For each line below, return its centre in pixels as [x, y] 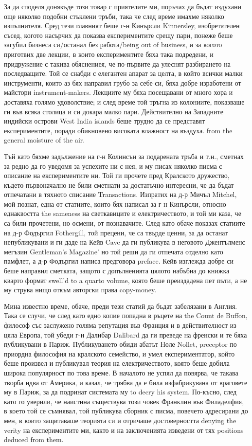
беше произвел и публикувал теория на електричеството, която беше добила [117, 363]
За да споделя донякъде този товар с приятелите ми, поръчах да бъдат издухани [123, 6]
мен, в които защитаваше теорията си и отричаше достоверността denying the [120, 420]
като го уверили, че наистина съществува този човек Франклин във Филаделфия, [124, 401]
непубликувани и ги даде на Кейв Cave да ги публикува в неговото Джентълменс [125, 242]
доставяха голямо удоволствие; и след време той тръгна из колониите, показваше [124, 101]
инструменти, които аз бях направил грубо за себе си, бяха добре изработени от [123, 82]
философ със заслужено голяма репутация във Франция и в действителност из [120, 325]
